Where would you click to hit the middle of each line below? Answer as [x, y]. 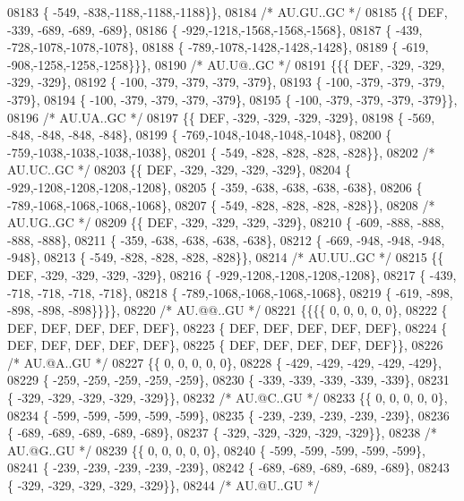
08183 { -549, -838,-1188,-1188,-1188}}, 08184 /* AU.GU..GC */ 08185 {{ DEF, [228, 12]
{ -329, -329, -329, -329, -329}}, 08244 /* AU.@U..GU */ [163, 485]
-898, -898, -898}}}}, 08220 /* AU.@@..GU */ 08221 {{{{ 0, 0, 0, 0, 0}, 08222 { [228, 310]
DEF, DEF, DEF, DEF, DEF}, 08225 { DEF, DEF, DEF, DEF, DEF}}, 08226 [225, 345]
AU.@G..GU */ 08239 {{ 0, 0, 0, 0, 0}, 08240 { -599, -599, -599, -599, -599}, [216, 450]
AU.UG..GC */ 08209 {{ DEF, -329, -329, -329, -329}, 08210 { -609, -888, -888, [226, 222]
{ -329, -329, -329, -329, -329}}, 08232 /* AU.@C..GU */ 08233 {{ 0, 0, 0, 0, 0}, [228, 398]
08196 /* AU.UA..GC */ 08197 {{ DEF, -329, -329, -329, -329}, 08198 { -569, [221, 117]
